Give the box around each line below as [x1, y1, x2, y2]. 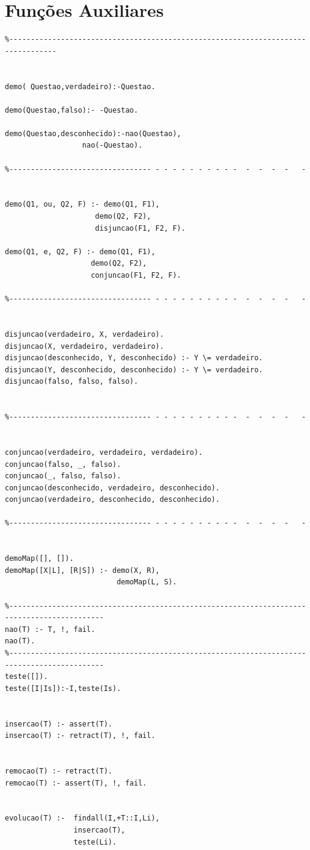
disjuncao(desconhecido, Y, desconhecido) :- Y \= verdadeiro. [5, 354, 263, 363]
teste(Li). [73, 837, 117, 846]
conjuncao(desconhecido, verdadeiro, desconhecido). [5, 483, 220, 492]
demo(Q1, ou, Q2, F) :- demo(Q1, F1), [5, 200, 160, 209]
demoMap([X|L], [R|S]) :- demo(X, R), [5, 566, 160, 575]
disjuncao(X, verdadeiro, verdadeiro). [5, 342, 164, 351]
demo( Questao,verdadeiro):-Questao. [5, 82, 156, 91]
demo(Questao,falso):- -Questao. [5, 105, 138, 114]
